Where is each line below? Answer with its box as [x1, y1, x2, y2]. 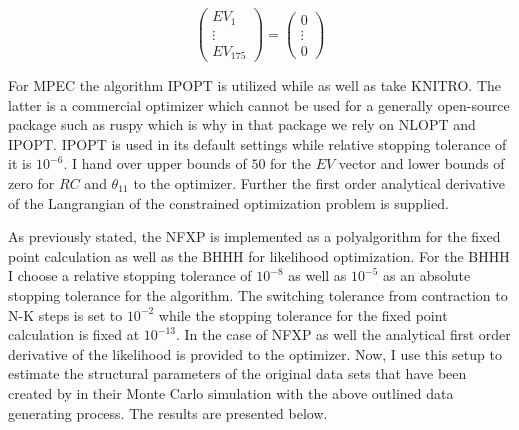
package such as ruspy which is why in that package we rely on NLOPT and [8, 114, 476, 135]
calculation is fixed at [8, 324, 140, 345]
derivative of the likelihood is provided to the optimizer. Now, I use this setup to [8, 343, 502, 364]
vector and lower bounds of [338, 153, 505, 174]
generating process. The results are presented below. [8, 402, 328, 423]
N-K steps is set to [8, 304, 123, 325]
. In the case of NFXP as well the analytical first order [176, 324, 511, 345]
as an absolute [383, 265, 471, 286]
